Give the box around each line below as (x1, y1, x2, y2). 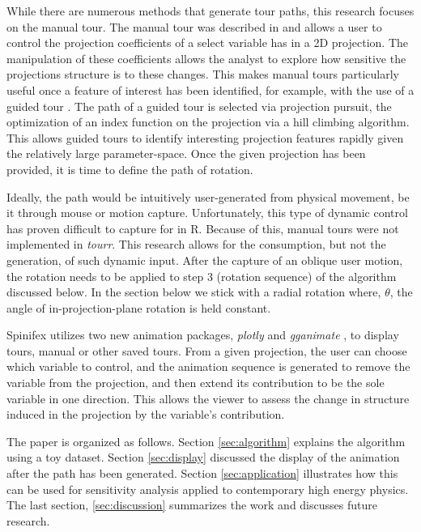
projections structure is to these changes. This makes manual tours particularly (6, 66, 400, 83)
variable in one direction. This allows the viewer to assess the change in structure (6, 389, 410, 406)
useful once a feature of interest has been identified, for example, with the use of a (6, 81, 415, 98)
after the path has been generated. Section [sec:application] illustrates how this (6, 465, 398, 482)
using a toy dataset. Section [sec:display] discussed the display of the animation (6, 449, 400, 466)
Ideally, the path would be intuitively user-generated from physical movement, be (6, 188, 410, 205)
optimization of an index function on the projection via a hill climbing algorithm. (6, 113, 410, 130)
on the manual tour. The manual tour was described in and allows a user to (6, 18, 382, 35)
